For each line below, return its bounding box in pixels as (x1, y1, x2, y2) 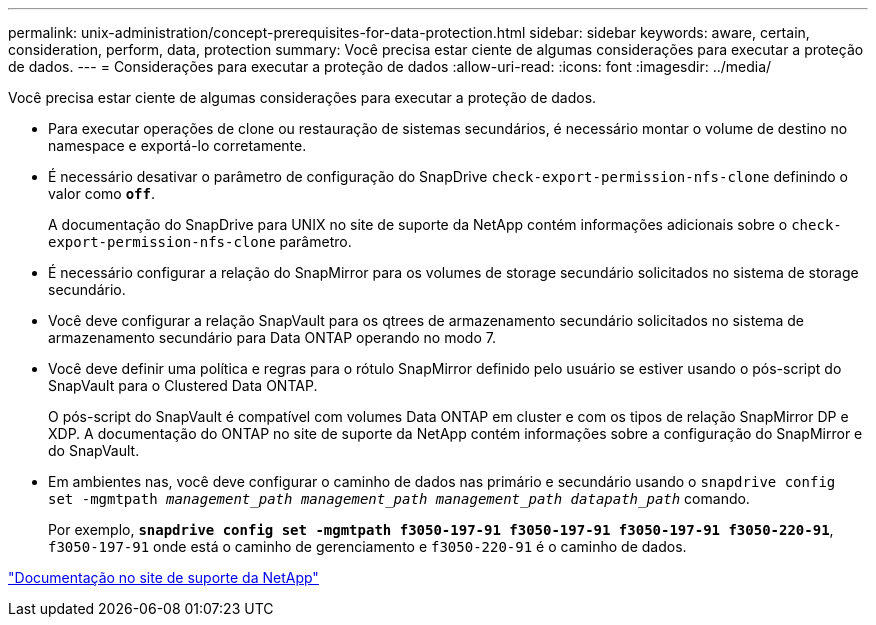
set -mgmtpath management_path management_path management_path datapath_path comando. (48, 490, 750, 507)
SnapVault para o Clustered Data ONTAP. (48, 377, 318, 394)
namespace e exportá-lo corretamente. (48, 137, 307, 154)
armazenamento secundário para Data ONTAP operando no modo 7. (48, 329, 496, 346)
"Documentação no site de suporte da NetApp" (8, 569, 319, 586)
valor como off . (48, 185, 155, 202)
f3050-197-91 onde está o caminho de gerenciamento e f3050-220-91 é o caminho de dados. (48, 538, 687, 555)
